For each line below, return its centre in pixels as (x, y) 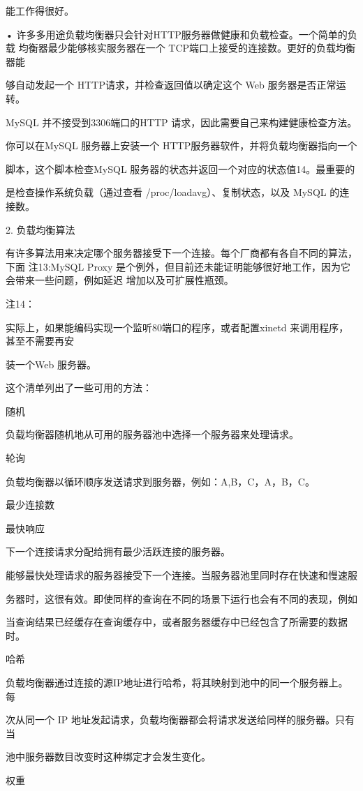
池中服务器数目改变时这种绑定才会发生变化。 (108, 756)
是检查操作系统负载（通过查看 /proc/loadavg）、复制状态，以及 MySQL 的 (173, 192)
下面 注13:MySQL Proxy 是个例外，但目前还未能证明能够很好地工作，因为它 (178, 266)
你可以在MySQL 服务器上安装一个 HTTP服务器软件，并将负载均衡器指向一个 (181, 145)
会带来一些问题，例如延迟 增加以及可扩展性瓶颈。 (120, 280)
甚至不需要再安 (40, 341)
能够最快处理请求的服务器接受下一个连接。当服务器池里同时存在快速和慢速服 (181, 575)
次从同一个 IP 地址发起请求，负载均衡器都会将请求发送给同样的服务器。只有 (180, 720)
